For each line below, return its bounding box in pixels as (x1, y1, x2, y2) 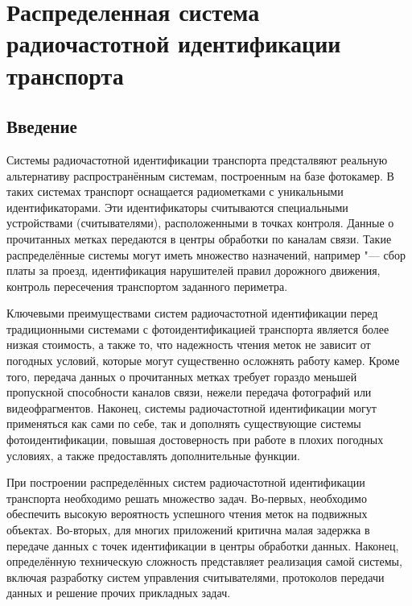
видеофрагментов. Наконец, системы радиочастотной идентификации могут (6, 399, 377, 416)
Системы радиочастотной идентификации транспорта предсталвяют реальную (6, 151, 388, 168)
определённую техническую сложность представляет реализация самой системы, (6, 553, 402, 570)
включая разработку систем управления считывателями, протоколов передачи (6, 568, 385, 585)
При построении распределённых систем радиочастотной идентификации (6, 474, 365, 491)
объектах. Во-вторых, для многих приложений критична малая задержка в (6, 521, 370, 538)
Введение (6, 114, 77, 139)
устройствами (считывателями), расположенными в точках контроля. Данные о (6, 214, 394, 231)
